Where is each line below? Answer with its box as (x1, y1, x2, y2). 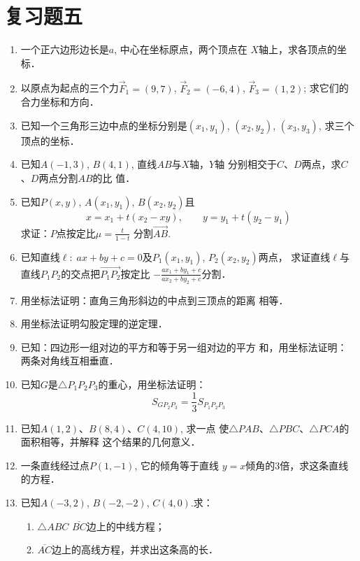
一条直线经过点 (20, 457, 89, 472)
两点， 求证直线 (258, 249, 331, 264)
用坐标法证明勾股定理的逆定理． (20, 316, 168, 331)
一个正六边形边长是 (20, 42, 109, 57)
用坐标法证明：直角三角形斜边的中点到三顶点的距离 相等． (20, 292, 289, 307)
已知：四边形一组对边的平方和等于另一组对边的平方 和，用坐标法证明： (20, 339, 347, 354)
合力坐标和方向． (20, 94, 99, 109)
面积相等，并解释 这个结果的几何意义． (20, 434, 201, 449)
